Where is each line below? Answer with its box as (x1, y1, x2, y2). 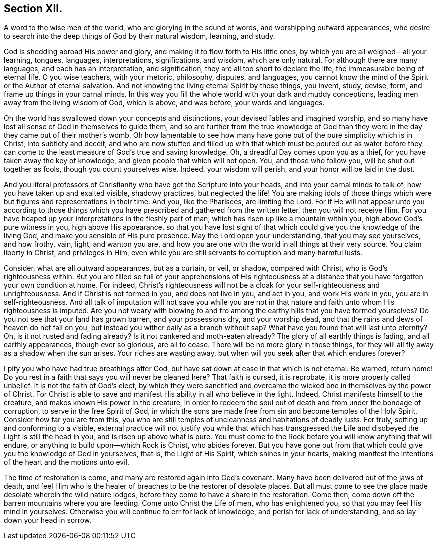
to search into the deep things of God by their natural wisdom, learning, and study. (4, 32, 275, 41)
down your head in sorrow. (4, 516, 92, 525)
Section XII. (4, 2, 63, 15)
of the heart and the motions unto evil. (4, 458, 130, 467)
